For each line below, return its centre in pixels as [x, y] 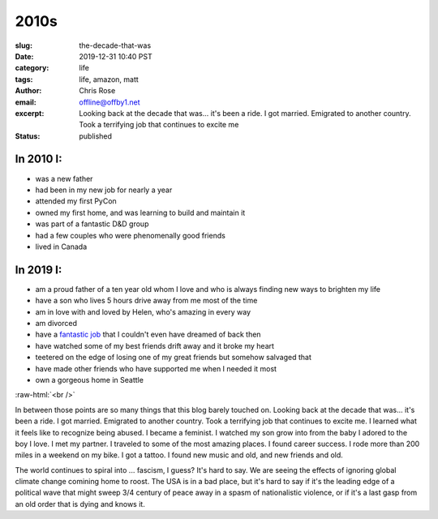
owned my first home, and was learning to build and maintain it [140, 212]
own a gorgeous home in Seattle [89, 380]
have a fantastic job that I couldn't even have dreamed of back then [148, 335]
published [96, 136]
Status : [28, 136]
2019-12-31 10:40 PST [116, 56]
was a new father [64, 178]
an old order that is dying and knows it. [80, 504]
